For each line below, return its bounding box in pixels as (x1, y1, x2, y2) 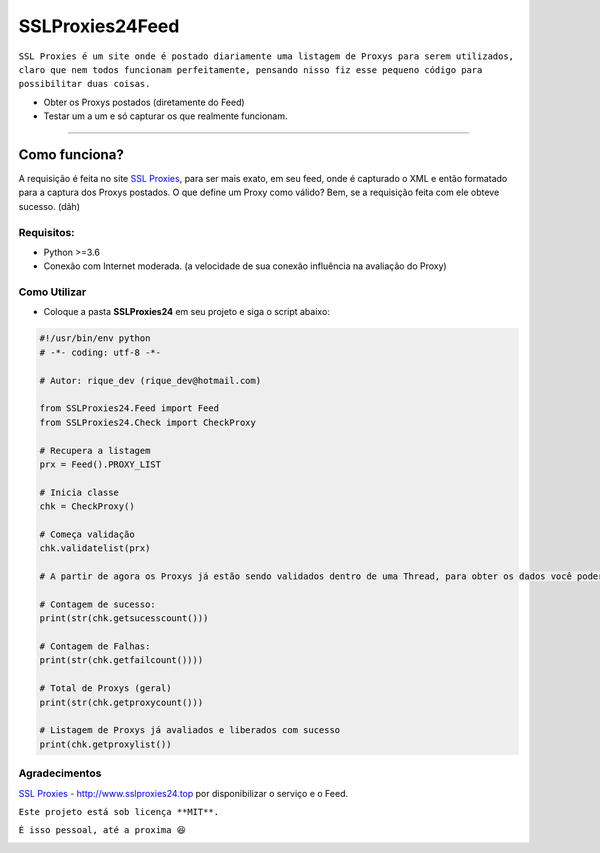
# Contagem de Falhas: (39, 641, 151, 652)
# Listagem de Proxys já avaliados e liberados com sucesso (39, 725, 341, 736)
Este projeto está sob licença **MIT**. (18, 806, 220, 817)
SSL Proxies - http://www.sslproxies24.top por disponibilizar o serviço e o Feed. (18, 787, 349, 799)
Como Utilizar (18, 285, 87, 299)
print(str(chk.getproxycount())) (39, 696, 204, 708)
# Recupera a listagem (39, 445, 151, 456)
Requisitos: (18, 225, 75, 239)
